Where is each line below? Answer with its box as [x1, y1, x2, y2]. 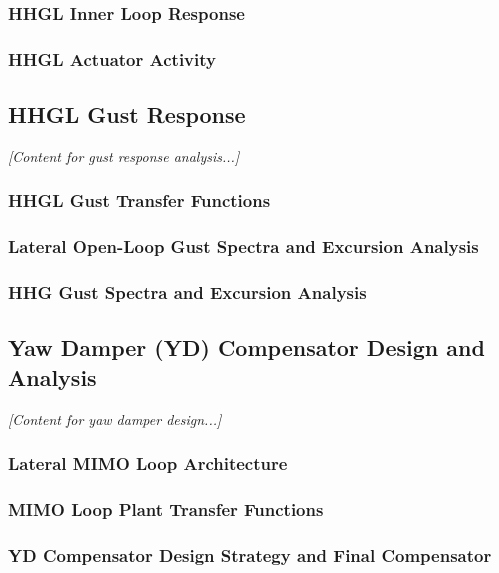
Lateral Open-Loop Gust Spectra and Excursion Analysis [8, 234, 479, 259]
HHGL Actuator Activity [8, 46, 216, 71]
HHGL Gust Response [8, 99, 246, 130]
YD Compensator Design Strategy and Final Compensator [8, 542, 492, 567]
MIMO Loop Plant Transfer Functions [8, 496, 324, 521]
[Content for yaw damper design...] [8, 408, 222, 429]
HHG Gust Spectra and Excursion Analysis [8, 280, 367, 305]
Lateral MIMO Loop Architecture [8, 451, 288, 476]
